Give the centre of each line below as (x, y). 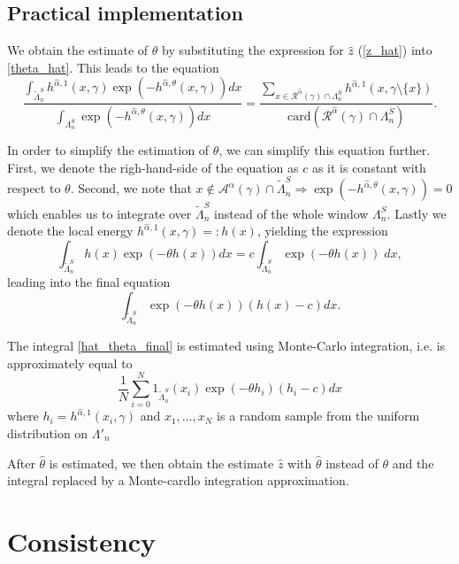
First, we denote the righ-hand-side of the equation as (153, 167)
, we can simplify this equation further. (325, 150)
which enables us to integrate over (99, 213)
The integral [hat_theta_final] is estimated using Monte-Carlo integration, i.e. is (226, 346)
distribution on (48, 433)
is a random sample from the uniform (318, 416)
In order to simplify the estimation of (108, 150)
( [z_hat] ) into (395, 50)
